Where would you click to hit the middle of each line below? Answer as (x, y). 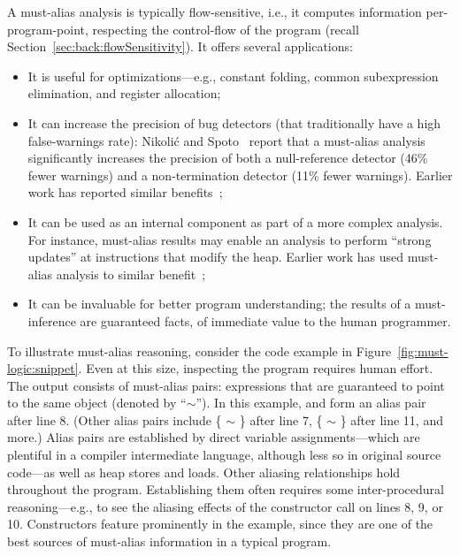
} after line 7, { (281, 419)
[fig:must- (423, 350)
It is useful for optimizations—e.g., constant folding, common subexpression (233, 76)
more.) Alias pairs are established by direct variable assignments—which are (214, 437)
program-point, (48, 29)
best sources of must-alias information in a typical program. (169, 541)
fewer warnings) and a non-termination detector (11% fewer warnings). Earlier (240, 175)
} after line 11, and (391, 419)
